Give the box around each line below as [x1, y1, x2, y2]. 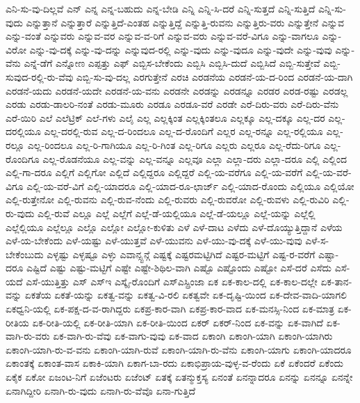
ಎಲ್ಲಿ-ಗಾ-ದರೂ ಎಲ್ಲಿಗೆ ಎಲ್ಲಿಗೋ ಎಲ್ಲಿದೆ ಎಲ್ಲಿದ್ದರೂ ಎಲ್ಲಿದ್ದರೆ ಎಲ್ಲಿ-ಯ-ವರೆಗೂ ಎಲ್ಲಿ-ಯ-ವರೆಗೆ [6, 165, 303, 180]
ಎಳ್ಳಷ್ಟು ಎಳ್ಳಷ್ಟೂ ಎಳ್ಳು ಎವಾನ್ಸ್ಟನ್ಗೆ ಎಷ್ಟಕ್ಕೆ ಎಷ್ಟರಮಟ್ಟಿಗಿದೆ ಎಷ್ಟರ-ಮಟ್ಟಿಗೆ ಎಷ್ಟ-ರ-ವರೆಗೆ [47, 246, 316, 261]
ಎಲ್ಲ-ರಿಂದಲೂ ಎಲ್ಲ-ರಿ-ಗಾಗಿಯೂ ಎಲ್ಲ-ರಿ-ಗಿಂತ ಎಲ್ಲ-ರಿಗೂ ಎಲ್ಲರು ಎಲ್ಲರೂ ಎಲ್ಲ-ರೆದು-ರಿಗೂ [27, 137, 321, 152]
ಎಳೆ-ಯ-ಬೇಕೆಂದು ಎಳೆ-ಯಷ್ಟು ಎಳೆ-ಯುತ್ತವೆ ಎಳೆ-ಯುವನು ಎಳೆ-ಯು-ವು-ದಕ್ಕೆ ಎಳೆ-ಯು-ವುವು [6, 233, 302, 248]
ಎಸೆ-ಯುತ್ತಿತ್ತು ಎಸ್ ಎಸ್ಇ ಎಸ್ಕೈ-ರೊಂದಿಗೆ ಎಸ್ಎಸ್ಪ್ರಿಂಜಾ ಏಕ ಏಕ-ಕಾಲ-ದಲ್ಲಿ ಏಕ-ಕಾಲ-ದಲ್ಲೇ [26, 274, 318, 288]
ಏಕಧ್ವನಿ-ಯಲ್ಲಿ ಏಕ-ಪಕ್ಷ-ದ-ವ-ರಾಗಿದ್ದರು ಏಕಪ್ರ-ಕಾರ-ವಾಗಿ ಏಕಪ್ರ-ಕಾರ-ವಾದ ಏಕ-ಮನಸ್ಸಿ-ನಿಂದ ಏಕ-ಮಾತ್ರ [6, 301, 335, 316]
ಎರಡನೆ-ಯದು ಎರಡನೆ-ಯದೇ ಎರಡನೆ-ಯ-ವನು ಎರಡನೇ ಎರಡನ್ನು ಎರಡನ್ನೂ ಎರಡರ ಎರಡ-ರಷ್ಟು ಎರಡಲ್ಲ [6, 83, 348, 97]
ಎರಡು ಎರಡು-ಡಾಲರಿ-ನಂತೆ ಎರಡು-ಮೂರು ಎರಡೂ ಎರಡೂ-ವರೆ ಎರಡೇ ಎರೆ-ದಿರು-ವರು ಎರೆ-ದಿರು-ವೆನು [6, 97, 339, 111]
